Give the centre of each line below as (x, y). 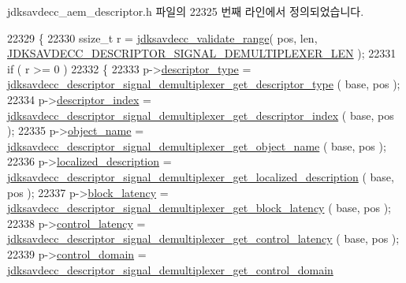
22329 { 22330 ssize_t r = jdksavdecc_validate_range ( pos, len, (162, 37)
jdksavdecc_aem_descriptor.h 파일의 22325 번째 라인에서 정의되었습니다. (186, 11)
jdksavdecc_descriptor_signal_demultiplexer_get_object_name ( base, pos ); (197, 145)
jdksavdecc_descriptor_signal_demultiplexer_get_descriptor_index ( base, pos (201, 115)
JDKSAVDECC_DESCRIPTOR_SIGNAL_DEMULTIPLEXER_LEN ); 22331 (202, 53)
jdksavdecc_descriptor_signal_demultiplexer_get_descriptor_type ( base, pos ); (204, 84)
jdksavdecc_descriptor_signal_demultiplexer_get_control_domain (170, 269)
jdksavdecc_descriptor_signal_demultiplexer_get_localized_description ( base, (201, 176)
